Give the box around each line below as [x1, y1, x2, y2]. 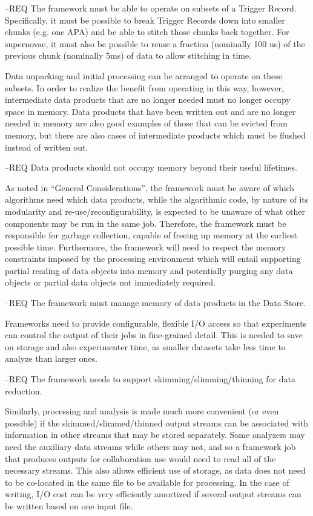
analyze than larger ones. [5, 352, 97, 365]
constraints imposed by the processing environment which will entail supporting [5, 252, 301, 265]
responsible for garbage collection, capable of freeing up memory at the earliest [5, 229, 298, 241]
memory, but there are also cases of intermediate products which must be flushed [5, 128, 306, 141]
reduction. [5, 384, 42, 397]
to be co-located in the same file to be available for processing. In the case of [5, 475, 289, 488]
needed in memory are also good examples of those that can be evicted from [5, 117, 288, 129]
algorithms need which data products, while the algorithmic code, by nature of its [5, 193, 309, 206]
